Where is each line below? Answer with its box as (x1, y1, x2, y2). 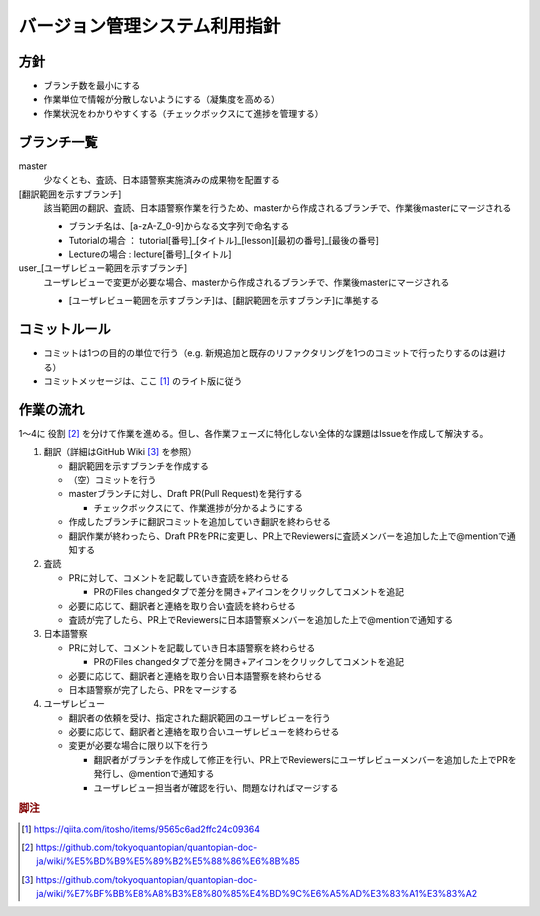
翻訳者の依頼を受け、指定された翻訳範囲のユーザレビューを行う (68, 711, 332, 724)
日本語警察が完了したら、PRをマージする (68, 683, 238, 695)
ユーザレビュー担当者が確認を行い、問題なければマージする (93, 781, 339, 794)
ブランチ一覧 (18, 133, 98, 150)
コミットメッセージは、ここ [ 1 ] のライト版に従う (43, 375, 243, 387)
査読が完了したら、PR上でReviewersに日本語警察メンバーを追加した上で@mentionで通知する (68, 613, 454, 625)
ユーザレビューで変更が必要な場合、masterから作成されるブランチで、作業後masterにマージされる (43, 276, 450, 288)
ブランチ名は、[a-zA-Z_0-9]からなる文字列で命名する (68, 220, 290, 232)
